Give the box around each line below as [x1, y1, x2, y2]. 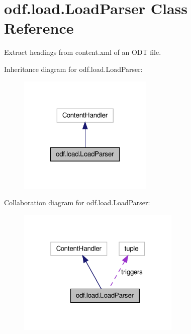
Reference [4, 18, 74, 38]
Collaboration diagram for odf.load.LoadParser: [4, 197, 150, 208]
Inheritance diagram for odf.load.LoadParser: [4, 63, 143, 74]
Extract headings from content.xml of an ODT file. [4, 47, 161, 57]
